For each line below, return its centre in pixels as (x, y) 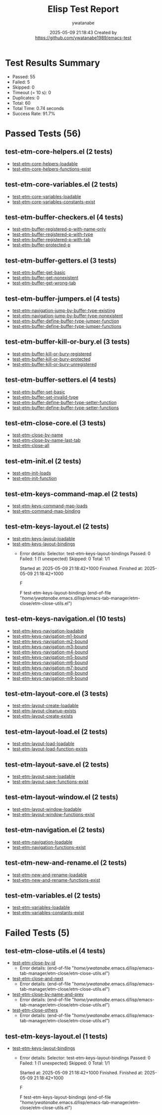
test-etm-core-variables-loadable (47, 196)
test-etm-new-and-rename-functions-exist (56, 880)
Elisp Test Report (83, 9)
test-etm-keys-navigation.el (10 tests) (66, 619)
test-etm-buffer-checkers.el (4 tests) (64, 217)
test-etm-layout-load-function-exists (50, 749)
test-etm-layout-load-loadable (43, 743)
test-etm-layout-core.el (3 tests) (57, 694)
